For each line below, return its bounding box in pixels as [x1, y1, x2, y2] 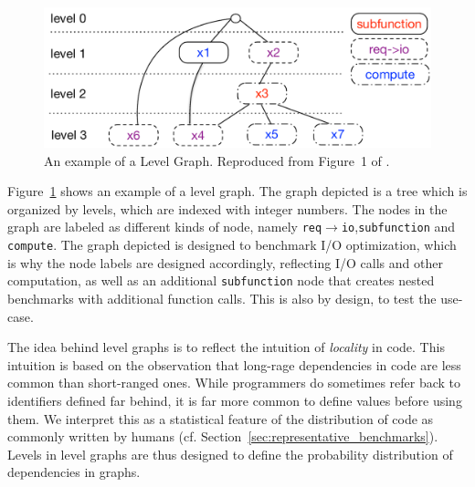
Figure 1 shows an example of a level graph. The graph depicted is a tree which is [7, 181, 468, 201]
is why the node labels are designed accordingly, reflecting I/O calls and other [7, 253, 443, 272]
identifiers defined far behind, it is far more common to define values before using [7, 390, 462, 409]
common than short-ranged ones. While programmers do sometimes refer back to [7, 373, 461, 392]
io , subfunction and [341, 217, 456, 236]
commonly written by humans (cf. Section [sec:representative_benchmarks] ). [7, 427, 438, 446]
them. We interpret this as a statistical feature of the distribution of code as [7, 409, 434, 428]
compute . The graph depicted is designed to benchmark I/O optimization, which [7, 235, 457, 254]
